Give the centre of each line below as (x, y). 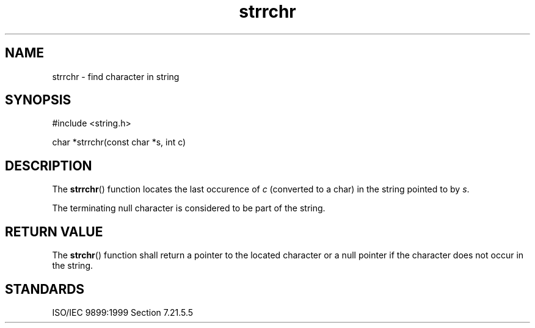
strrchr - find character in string (116, 76)
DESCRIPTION (49, 166)
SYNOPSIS (38, 100)
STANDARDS (45, 289)
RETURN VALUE (54, 231)
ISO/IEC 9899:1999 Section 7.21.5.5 (123, 312)
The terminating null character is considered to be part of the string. (189, 208)
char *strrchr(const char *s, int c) (119, 142)
